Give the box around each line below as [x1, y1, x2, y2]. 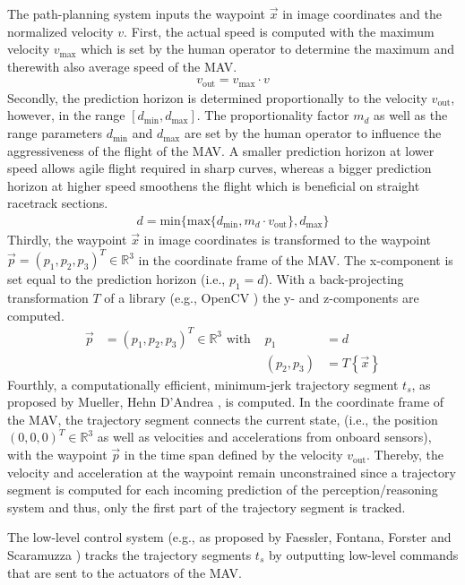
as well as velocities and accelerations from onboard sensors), [97, 427, 432, 446]
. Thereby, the [366, 445, 444, 464]
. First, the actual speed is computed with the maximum [124, 22, 435, 40]
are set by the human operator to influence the [184, 124, 442, 142]
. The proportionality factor [196, 106, 349, 125]
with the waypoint [7, 445, 108, 464]
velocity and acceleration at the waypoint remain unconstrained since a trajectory [7, 462, 456, 481]
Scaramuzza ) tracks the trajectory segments [7, 546, 252, 564]
